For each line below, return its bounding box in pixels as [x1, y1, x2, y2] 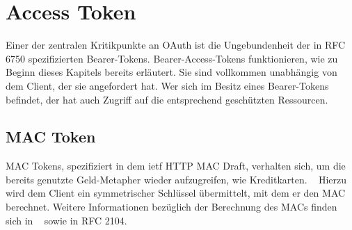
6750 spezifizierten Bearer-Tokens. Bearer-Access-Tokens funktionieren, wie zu [6, 51, 338, 65]
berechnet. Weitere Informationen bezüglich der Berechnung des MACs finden [6, 199, 337, 214]
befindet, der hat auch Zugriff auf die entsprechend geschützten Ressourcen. [6, 92, 328, 106]
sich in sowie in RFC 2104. [6, 213, 127, 227]
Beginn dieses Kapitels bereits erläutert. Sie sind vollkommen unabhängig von [6, 65, 337, 79]
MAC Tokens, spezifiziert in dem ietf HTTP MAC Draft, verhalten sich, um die [6, 158, 346, 173]
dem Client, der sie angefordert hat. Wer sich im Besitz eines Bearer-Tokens [6, 78, 329, 92]
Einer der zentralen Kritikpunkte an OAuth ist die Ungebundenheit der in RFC [6, 38, 346, 52]
